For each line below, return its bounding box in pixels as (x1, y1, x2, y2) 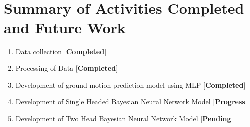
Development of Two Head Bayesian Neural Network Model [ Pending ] (15, 113, 233, 123)
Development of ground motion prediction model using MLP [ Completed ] (15, 79, 246, 90)
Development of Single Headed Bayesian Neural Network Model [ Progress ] (15, 96, 247, 107)
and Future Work (4, 17, 126, 38)
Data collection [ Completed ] (15, 46, 107, 57)
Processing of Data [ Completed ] (15, 63, 118, 73)
